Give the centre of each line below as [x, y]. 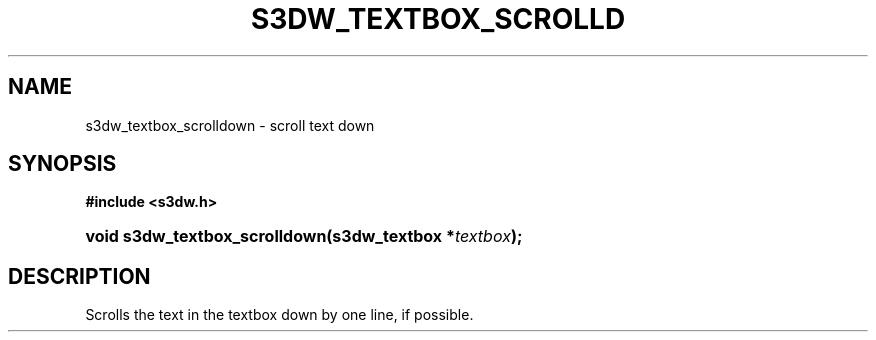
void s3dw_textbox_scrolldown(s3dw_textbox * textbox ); [304, 236]
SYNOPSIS [62, 164]
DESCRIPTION [79, 276]
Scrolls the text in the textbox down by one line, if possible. [279, 315]
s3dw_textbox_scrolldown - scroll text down [230, 125]
